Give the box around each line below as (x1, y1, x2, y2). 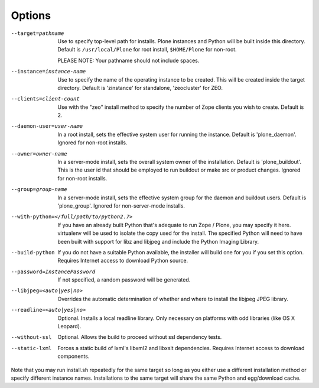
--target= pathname (11, 30, 64, 37)
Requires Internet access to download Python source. (57, 257, 188, 264)
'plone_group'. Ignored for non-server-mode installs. (57, 202, 185, 209)
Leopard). (57, 323, 82, 330)
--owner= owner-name (11, 150, 67, 157)
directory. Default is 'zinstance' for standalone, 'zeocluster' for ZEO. (57, 84, 223, 91)
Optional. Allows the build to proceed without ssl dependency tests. (57, 334, 222, 341)
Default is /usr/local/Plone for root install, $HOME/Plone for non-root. (57, 46, 237, 53)
